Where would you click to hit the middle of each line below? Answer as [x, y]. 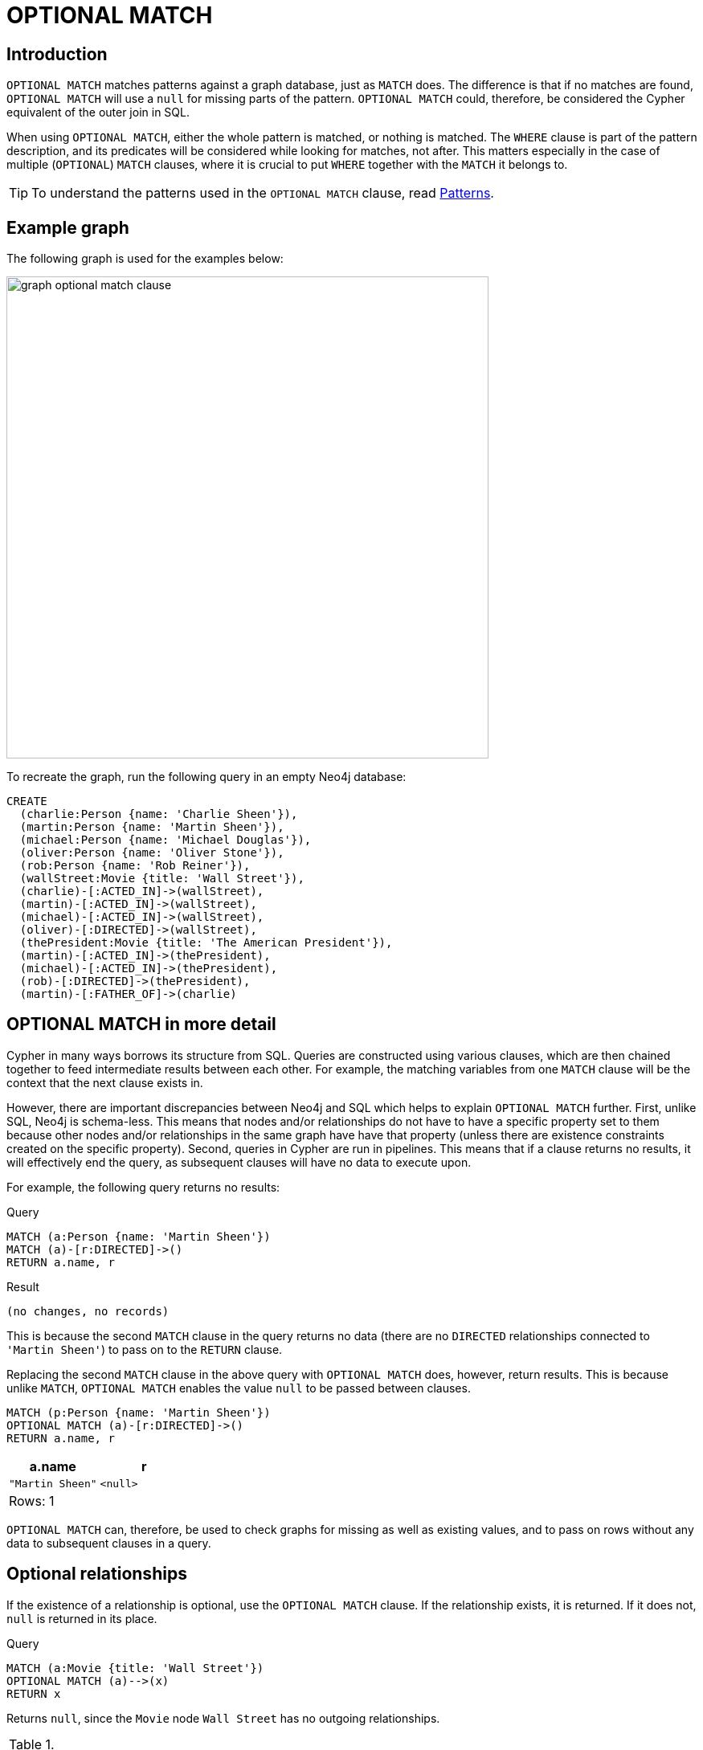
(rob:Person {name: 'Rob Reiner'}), [135, 866]
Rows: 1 [32, 1501]
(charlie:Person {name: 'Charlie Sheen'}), [159, 814]
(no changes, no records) [88, 1311]
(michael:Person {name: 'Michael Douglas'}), [166, 840]
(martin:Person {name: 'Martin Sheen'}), [152, 827]
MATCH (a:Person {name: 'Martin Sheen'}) [139, 1236]
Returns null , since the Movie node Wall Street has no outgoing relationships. [223, 1718]
